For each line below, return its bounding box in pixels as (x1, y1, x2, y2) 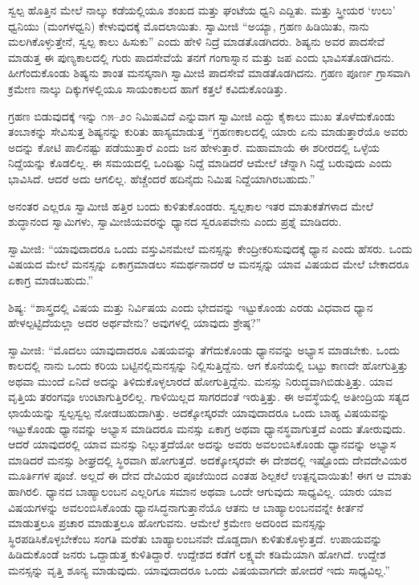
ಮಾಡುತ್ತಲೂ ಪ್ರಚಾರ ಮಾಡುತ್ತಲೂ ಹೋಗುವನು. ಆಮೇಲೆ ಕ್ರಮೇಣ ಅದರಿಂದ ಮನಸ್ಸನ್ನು (8, 514, 327, 531)
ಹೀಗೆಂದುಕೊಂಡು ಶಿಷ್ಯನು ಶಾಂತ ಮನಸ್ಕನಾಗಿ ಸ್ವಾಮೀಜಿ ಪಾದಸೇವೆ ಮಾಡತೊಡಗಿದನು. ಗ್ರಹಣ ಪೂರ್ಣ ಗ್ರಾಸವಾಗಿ (8, 64, 410, 81)
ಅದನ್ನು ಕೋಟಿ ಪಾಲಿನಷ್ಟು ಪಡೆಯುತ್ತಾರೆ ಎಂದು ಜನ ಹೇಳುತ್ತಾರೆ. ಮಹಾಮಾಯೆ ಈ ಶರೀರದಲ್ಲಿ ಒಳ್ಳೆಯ (8, 138, 380, 155)
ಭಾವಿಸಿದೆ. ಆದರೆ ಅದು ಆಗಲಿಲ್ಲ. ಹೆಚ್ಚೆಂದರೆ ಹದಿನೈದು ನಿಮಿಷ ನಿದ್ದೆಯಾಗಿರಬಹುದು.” (8, 170, 315, 186)
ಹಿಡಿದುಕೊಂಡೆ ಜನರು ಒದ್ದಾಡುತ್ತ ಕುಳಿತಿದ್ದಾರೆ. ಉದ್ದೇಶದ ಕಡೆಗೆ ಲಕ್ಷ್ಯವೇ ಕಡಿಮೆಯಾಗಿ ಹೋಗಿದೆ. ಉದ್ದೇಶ (8, 546, 386, 562)
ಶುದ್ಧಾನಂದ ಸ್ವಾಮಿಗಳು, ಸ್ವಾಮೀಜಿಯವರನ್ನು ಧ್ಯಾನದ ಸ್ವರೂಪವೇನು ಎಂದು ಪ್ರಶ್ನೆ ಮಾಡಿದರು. (8, 213, 342, 230)
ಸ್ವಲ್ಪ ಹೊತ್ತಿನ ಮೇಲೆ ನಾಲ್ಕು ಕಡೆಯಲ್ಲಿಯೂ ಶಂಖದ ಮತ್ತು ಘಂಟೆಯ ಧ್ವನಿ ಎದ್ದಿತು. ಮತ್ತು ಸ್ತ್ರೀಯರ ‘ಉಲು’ (8, 2, 396, 18)
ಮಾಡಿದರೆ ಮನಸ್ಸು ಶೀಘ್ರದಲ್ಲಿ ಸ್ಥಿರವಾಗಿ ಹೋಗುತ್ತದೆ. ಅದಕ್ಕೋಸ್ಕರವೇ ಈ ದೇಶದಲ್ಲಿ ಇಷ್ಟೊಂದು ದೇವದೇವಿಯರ (8, 451, 407, 468)
